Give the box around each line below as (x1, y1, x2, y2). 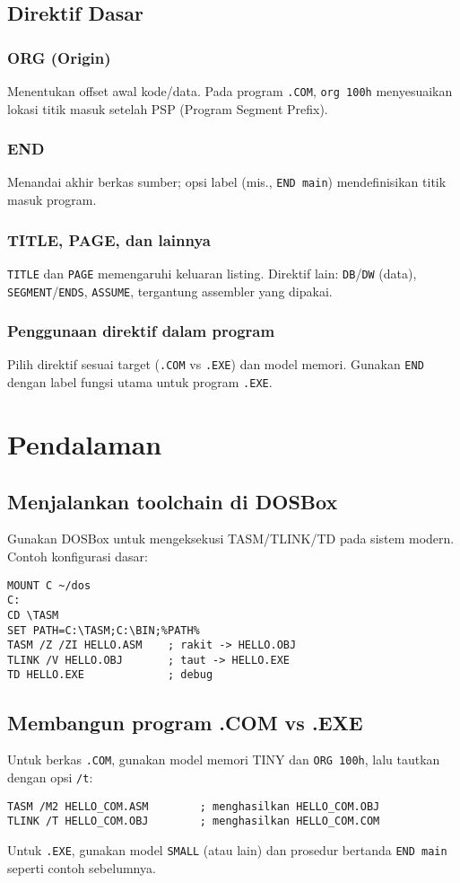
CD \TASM (7, 608, 59, 622)
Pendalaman (7, 425, 162, 462)
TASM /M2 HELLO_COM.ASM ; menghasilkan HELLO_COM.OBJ (7, 799, 380, 813)
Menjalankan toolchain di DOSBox (7, 487, 338, 515)
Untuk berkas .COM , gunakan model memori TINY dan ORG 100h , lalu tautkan (7, 750, 440, 769)
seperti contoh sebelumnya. (7, 858, 156, 877)
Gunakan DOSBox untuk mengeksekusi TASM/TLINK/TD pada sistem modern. (7, 529, 455, 548)
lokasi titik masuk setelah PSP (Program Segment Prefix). (7, 99, 328, 118)
